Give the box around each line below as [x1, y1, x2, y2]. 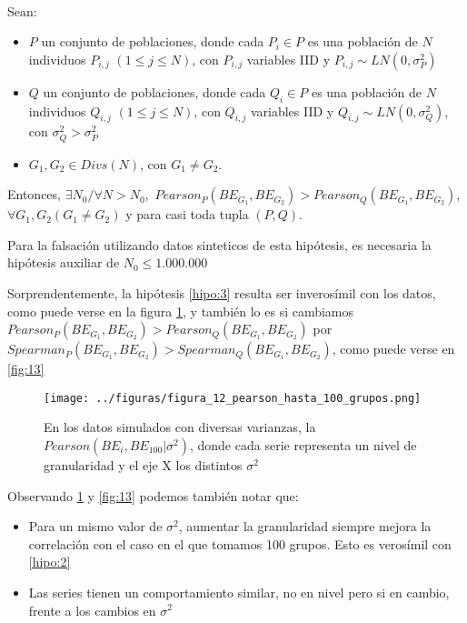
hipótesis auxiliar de [7, 253, 120, 272]
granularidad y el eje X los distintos [44, 455, 243, 474]
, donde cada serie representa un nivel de [189, 435, 417, 454]
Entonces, [7, 185, 61, 204]
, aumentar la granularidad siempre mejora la [178, 517, 432, 536]
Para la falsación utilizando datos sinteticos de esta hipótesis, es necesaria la [7, 235, 432, 254]
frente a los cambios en [28, 600, 156, 619]
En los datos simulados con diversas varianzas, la [44, 417, 316, 437]
